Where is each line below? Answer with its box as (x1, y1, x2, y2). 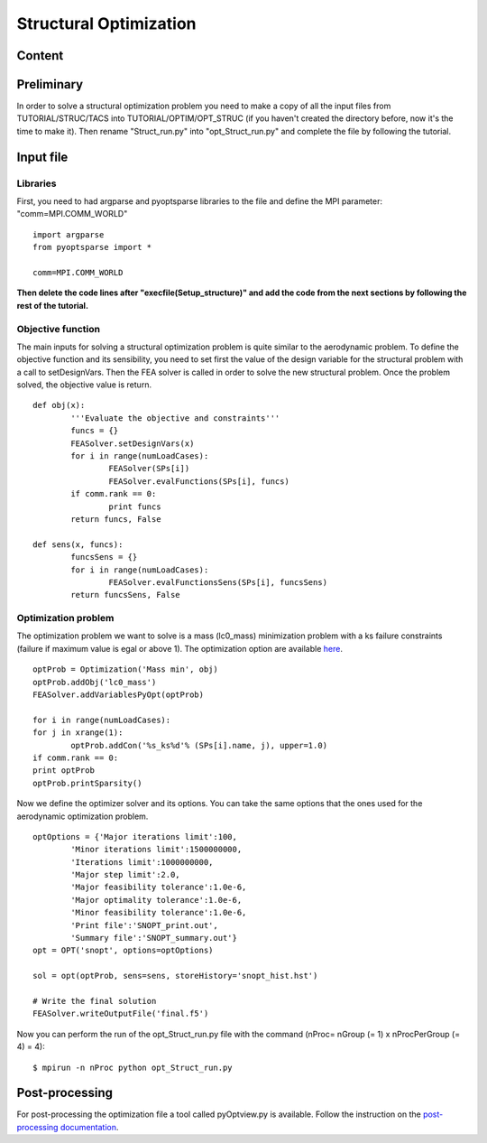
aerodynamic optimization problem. (16, 811, 149, 822)
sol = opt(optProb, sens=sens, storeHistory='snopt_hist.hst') (32, 971, 318, 981)
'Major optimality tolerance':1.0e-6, (70, 895, 243, 905)
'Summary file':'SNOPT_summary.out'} (70, 933, 238, 943)
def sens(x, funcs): (32, 539, 124, 550)
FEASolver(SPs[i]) (108, 463, 190, 474)
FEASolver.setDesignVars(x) (70, 438, 195, 449)
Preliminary (16, 77, 84, 92)
